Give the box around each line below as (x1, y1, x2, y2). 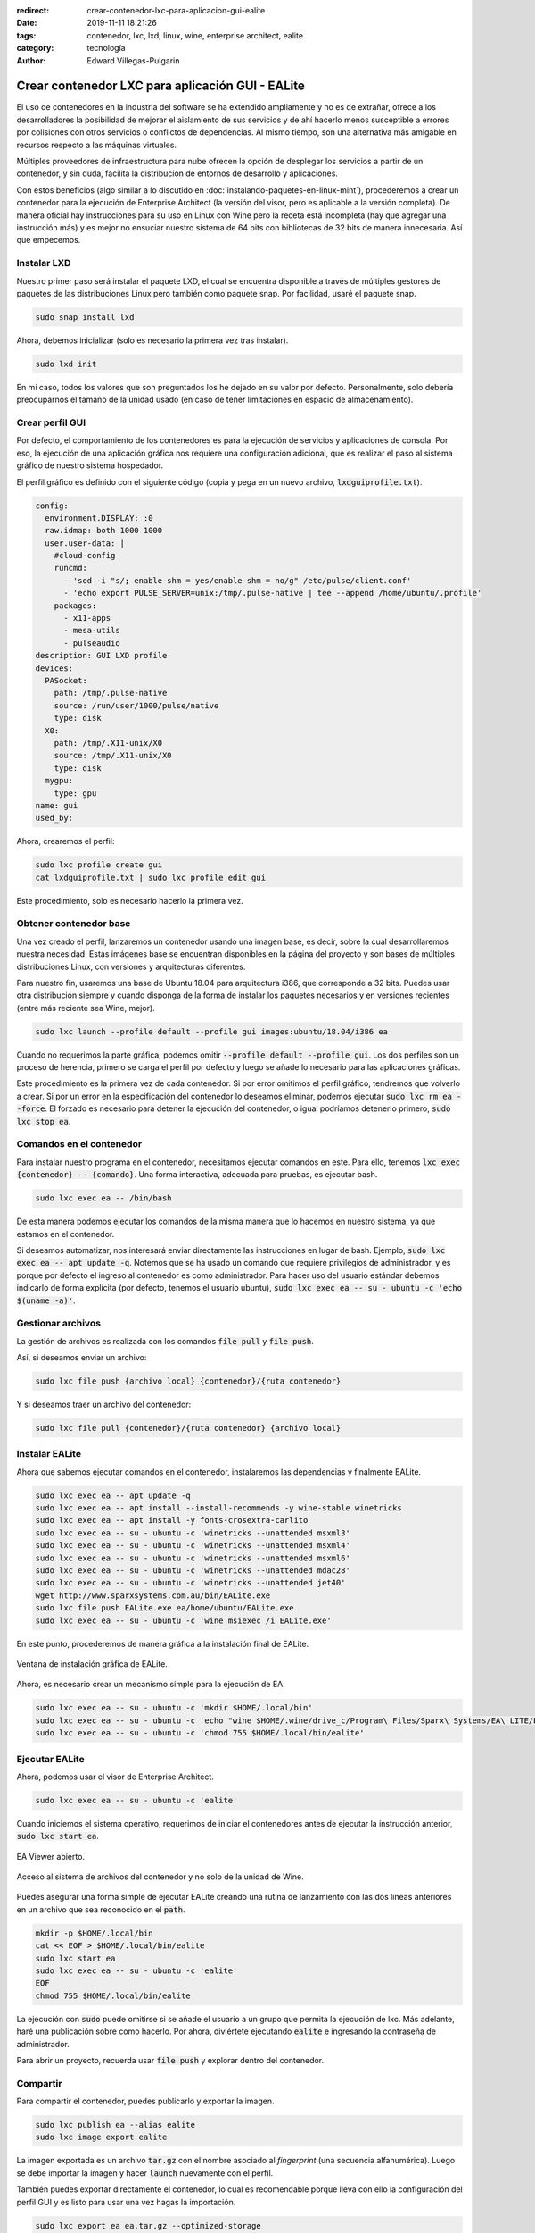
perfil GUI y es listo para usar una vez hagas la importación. (16, 2196, 236, 2207)
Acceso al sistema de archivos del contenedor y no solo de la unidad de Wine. (16, 1871, 305, 1882)
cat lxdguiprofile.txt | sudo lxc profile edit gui (35, 872, 267, 882)
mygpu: (45, 775, 74, 786)
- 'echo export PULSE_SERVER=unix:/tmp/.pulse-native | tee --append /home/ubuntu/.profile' (63, 588, 482, 598)
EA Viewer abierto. (16, 1851, 85, 1861)
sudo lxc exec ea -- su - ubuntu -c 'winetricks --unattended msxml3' (35, 1527, 351, 1538)
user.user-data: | (45, 538, 125, 548)
